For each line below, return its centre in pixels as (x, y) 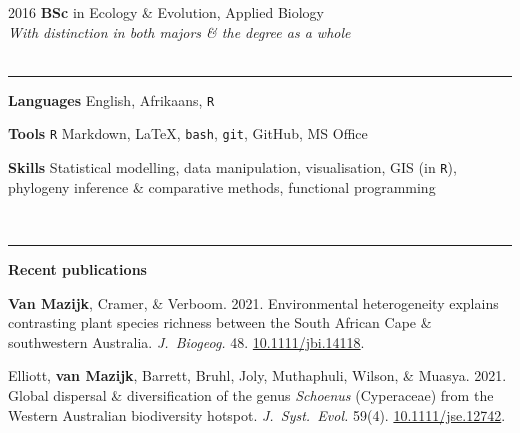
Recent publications (77, 268)
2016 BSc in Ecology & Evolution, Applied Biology (166, 12)
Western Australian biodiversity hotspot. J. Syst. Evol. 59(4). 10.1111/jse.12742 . (257, 414)
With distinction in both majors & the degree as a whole (179, 31)
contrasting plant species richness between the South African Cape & (220, 322)
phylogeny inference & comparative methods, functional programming (222, 186)
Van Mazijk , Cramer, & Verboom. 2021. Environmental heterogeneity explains (253, 302)
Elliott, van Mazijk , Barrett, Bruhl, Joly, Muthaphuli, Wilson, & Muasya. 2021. (257, 375)
